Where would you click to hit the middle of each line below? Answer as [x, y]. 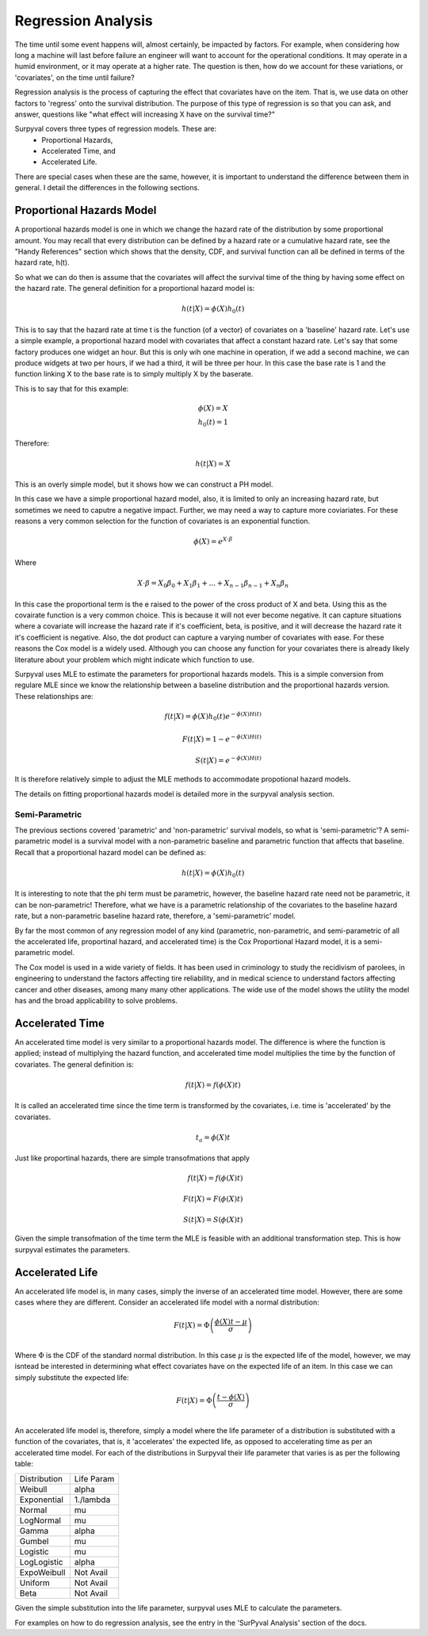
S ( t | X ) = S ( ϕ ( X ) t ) [213, 1219]
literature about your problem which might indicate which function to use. [134, 659]
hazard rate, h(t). [42, 262]
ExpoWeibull [42, 1573]
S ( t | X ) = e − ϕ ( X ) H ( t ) [228, 759]
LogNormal [40, 1520]
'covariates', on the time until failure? [75, 77]
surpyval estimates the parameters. [73, 1249]
